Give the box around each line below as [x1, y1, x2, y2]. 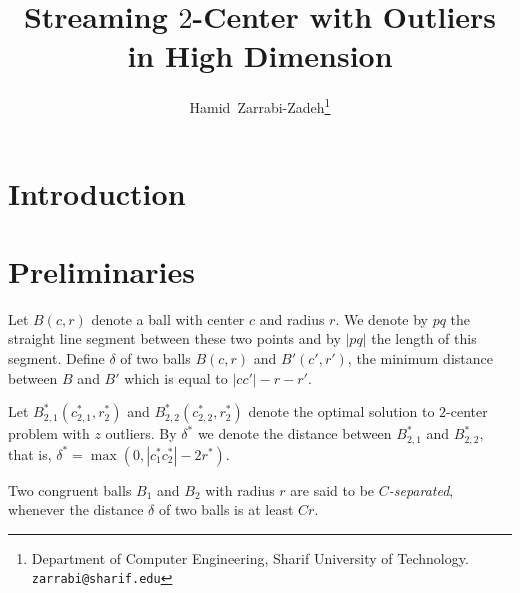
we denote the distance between [197, 423, 392, 444]
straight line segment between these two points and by [8, 328, 341, 349]
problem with [8, 423, 90, 444]
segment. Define [8, 348, 105, 369]
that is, [8, 443, 52, 464]
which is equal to [124, 367, 228, 388]
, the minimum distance [347, 348, 493, 369]
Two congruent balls [8, 479, 132, 500]
